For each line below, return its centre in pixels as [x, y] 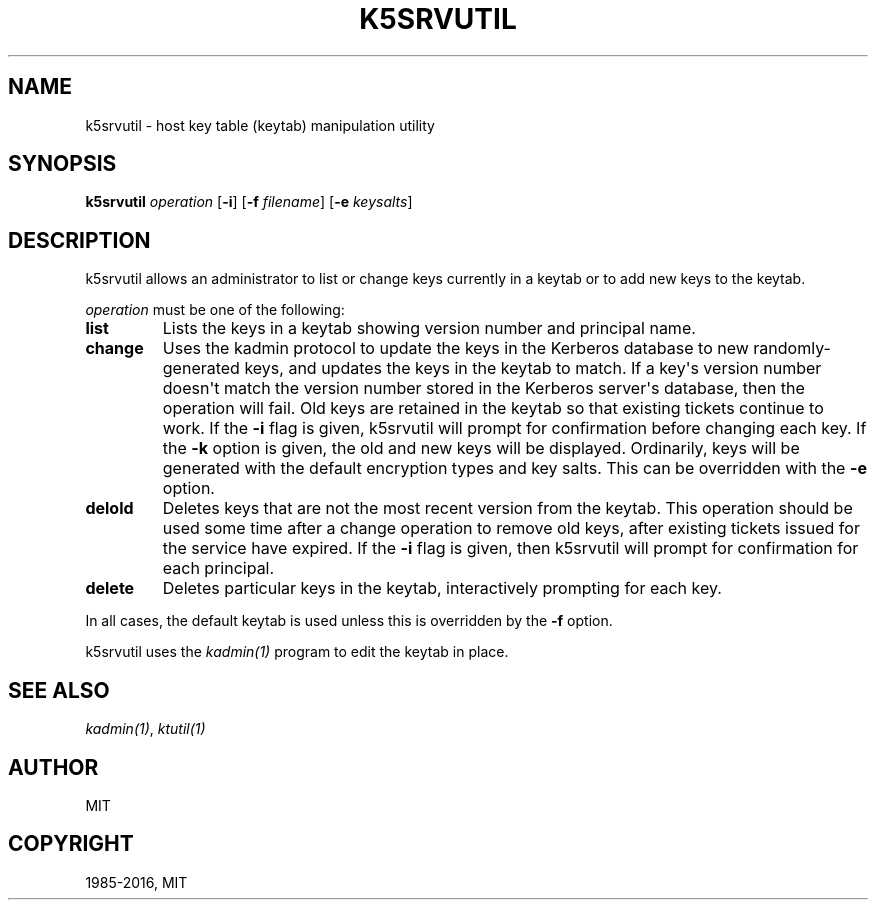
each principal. [218, 568]
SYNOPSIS [62, 164]
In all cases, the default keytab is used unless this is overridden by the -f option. [349, 621]
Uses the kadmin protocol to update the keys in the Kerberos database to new [455, 348]
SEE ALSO [59, 690]
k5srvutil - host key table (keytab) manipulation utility [260, 125]
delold [109, 508]
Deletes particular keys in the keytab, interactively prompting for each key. [442, 588]
